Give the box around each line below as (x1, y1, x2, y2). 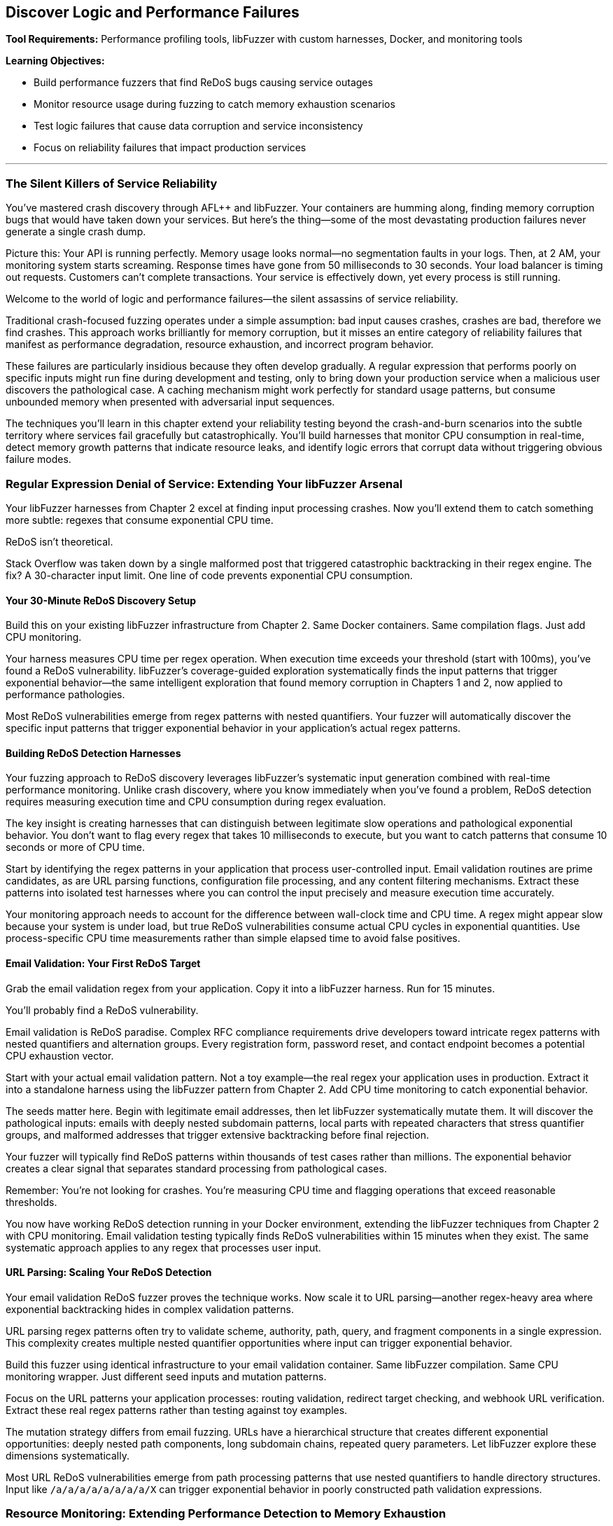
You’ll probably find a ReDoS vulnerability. (6, 1004, 199, 1016)
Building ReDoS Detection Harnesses (6, 747, 181, 759)
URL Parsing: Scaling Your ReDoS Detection (6, 1266, 212, 1279)
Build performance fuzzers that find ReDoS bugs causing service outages (34, 76, 373, 89)
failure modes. (6, 453, 71, 466)
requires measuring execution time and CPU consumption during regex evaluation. (6, 796, 386, 808)
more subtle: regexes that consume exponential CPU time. (6, 513, 274, 526)
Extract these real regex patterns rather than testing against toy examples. (6, 1403, 348, 1416)
